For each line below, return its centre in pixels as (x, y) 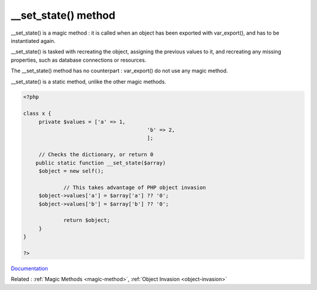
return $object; (87, 220)
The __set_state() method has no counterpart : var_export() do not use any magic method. (119, 71)
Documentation (29, 268)
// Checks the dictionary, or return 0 (96, 155)
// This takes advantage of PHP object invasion (135, 187)
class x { (37, 114)
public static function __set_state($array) (101, 163)
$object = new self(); (71, 171)
